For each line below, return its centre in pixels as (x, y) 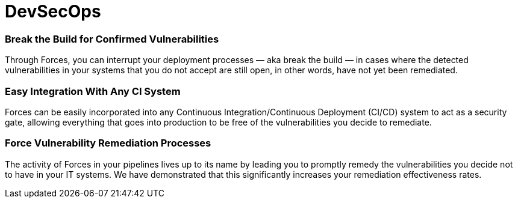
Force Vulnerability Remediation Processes (108, 143)
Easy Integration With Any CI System (93, 91)
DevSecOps (53, 11)
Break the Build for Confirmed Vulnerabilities (112, 39)
